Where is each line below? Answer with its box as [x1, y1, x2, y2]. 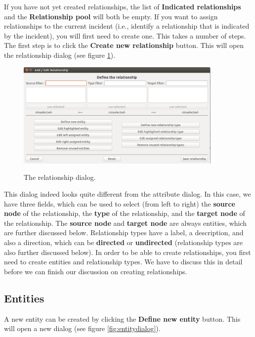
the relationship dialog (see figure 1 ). [4, 49, 116, 60]
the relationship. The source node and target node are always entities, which [4, 217, 247, 228]
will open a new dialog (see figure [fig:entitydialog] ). [4, 323, 161, 334]
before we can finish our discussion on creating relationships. [4, 266, 187, 276]
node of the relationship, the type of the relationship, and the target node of [4, 208, 245, 218]
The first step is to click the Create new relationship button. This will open [4, 40, 244, 50]
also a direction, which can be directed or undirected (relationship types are [4, 237, 243, 247]
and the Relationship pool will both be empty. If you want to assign [4, 11, 218, 21]
